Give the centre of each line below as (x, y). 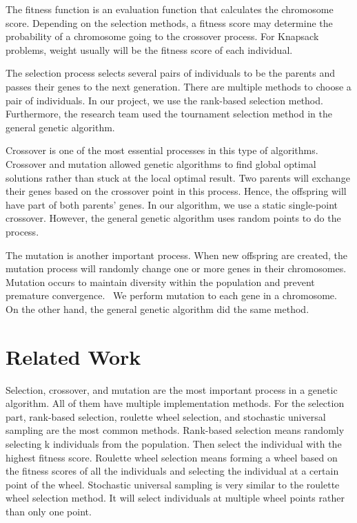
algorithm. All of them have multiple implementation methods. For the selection (175, 403)
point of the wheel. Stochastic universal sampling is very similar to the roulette (173, 484)
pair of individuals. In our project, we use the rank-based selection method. (164, 100)
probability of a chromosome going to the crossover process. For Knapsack (162, 36)
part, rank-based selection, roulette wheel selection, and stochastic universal (166, 416)
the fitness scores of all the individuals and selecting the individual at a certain (172, 471)
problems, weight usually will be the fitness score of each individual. (149, 49)
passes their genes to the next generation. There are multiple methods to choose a (178, 86)
